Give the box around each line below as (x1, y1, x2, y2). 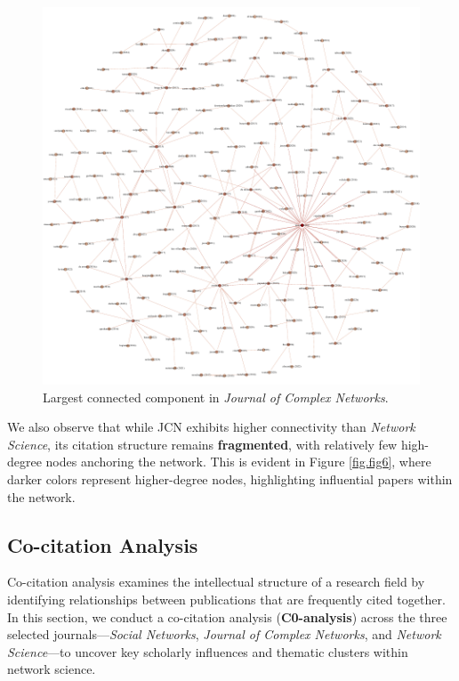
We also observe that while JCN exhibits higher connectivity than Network (7, 418, 415, 436)
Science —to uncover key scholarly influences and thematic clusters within (7, 642, 408, 661)
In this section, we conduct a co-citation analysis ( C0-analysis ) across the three (7, 607, 447, 626)
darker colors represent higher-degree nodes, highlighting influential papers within (7, 469, 453, 488)
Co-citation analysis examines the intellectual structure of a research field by (7, 572, 425, 591)
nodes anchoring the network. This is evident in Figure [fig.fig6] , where (45, 452, 431, 471)
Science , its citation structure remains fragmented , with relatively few (7, 434, 398, 453)
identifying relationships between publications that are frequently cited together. (7, 589, 446, 608)
